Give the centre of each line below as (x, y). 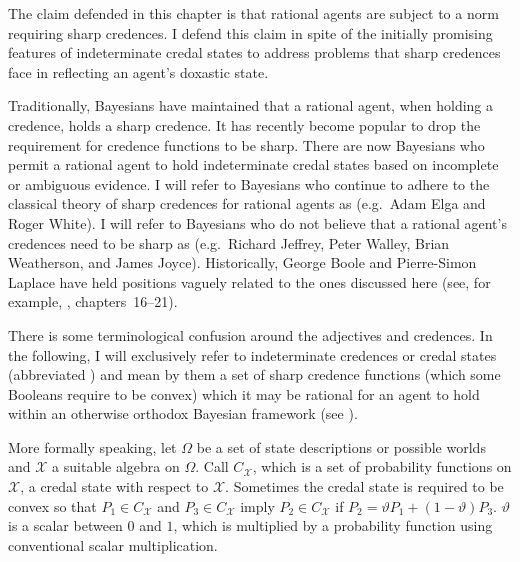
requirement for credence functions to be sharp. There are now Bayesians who (246, 144)
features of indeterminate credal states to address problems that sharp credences (254, 52)
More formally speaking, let (92, 446)
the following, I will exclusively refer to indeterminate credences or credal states (252, 354)
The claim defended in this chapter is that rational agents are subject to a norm (253, 13)
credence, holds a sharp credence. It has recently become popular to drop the (244, 124)
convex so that (52, 505)
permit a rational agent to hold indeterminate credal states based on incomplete (253, 164)
